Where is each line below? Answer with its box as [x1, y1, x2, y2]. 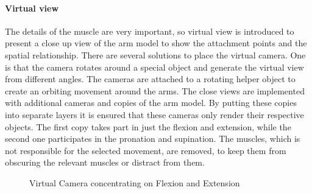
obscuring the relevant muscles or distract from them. [5, 156, 205, 169]
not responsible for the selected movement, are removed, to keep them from [5, 144, 286, 156]
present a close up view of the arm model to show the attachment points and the [5, 37, 307, 49]
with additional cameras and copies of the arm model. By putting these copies [5, 96, 297, 109]
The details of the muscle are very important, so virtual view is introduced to [5, 24, 294, 37]
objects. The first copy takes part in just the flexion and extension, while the [5, 120, 291, 133]
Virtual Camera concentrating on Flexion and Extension [29, 176, 240, 189]
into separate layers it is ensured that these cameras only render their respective [5, 108, 304, 121]
